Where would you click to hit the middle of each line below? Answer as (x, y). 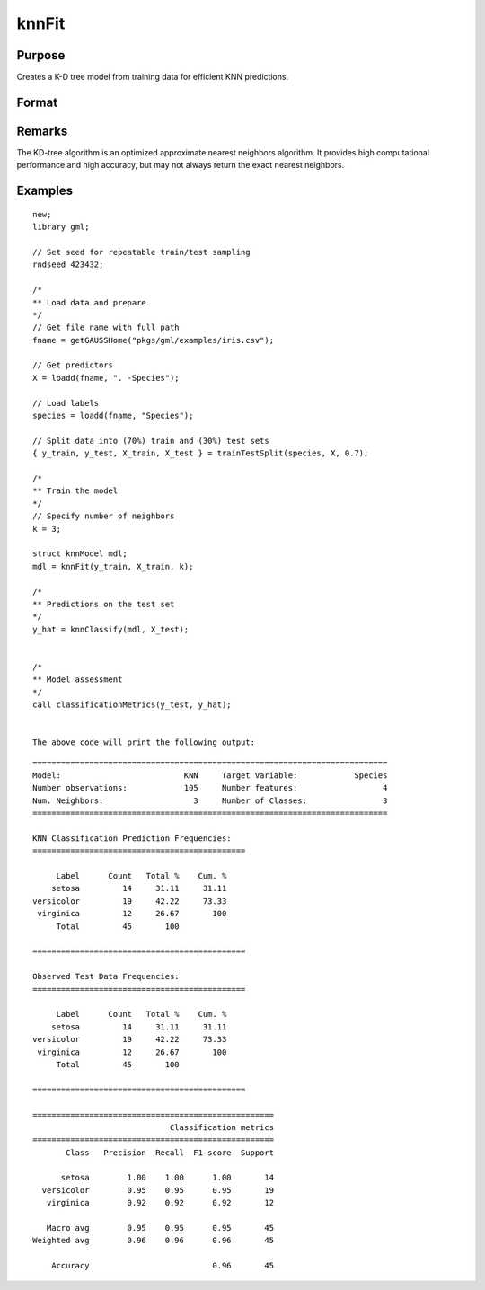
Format (37, 102)
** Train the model (75, 491)
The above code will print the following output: (144, 742)
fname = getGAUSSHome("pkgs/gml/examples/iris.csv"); (153, 340)
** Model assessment (78, 680)
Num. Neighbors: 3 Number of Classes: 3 (210, 800)
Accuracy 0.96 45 (162, 1266)
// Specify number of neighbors (104, 516)
